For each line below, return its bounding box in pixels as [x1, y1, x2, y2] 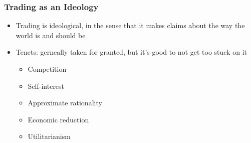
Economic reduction [28, 114, 89, 124]
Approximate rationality [28, 97, 102, 108]
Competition [28, 64, 67, 74]
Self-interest [28, 80, 65, 91]
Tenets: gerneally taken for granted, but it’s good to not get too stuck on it [16, 47, 247, 57]
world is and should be [16, 30, 86, 40]
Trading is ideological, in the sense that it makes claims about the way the [16, 20, 245, 31]
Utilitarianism [28, 131, 71, 141]
